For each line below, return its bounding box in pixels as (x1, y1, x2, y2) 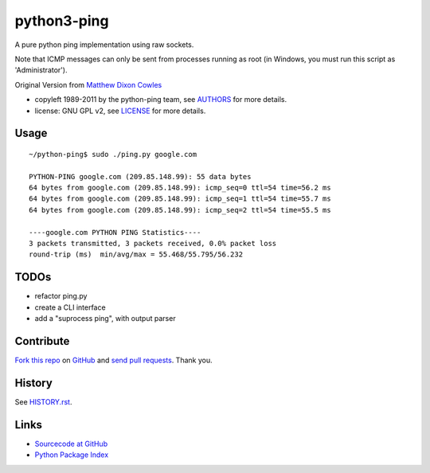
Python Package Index (34, 450, 109, 459)
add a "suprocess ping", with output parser (34, 314, 176, 323)
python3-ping (14, 12, 109, 29)
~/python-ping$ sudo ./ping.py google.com (29, 150, 197, 158)
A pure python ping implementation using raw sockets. (14, 40, 194, 49)
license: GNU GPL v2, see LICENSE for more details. (34, 106, 206, 115)
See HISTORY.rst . (14, 397, 72, 406)
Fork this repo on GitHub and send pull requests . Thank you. (14, 355, 213, 365)
